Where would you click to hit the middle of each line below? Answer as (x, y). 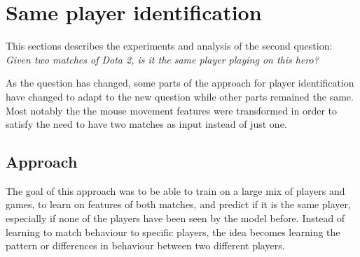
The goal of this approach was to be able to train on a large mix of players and (175, 190)
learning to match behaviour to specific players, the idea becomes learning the (173, 232)
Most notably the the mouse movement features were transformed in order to (172, 110)
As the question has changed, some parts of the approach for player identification (180, 83)
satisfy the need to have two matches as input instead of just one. (146, 124)
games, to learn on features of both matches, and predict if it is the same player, (178, 204)
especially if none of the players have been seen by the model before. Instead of (175, 218)
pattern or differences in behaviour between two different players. (145, 245)
